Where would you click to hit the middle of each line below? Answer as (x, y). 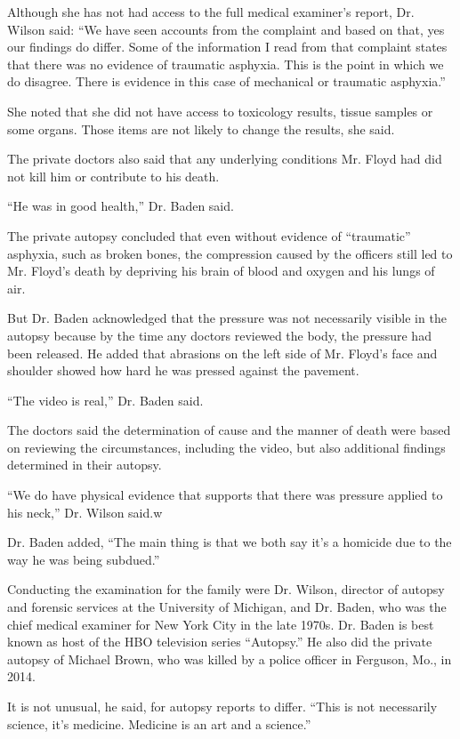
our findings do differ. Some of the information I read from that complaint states (227, 47)
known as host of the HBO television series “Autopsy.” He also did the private (220, 642)
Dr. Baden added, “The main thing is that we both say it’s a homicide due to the (230, 542)
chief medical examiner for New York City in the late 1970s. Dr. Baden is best (221, 624)
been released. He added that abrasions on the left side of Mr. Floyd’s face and (222, 353)
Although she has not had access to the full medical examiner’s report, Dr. (211, 12)
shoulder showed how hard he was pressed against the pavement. (183, 370)
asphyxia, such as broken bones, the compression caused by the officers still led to (230, 253)
